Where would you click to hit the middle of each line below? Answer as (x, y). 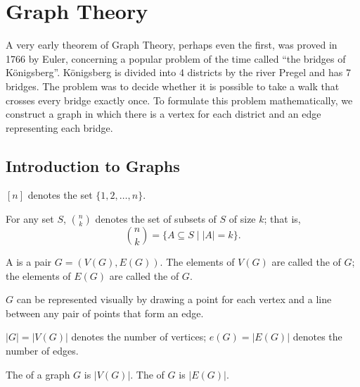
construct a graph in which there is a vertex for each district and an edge (163, 114)
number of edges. (42, 351)
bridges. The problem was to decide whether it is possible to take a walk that (173, 86)
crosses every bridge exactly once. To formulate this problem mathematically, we (179, 100)
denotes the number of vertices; (139, 337)
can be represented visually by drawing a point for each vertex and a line (174, 299)
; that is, (282, 219)
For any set (30, 219)
